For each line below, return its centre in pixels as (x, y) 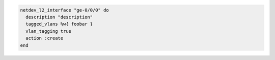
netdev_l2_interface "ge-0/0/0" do (64, 10)
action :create (45, 38)
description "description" (59, 17)
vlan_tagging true (48, 31)
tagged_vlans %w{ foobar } (59, 24)
